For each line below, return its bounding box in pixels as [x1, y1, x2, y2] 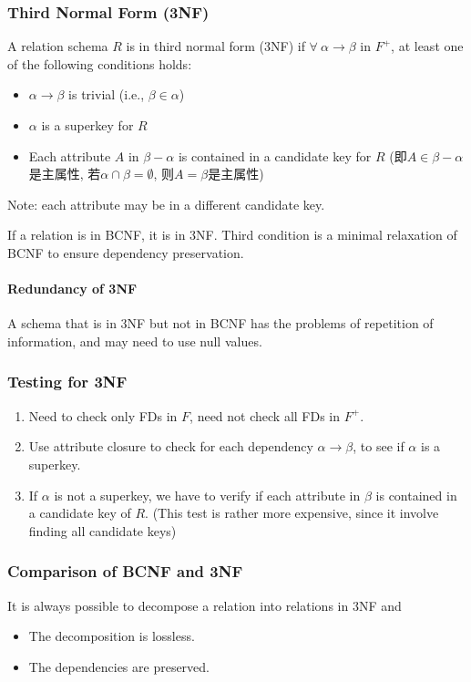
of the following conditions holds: [7, 54, 192, 73]
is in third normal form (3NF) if [126, 36, 305, 56]
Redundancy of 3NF [7, 279, 138, 298]
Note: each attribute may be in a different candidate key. [7, 194, 325, 213]
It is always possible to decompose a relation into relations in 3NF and [7, 595, 402, 615]
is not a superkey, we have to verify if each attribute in [54, 485, 361, 504]
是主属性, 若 [28, 164, 101, 183]
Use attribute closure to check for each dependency [28, 437, 313, 456]
